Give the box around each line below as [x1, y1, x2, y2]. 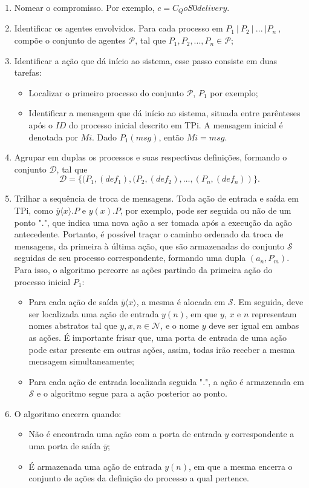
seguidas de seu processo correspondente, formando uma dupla [14, 251, 246, 264]
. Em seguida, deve [233, 295, 304, 308]
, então [158, 130, 184, 143]
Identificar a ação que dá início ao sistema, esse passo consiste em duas [14, 54, 278, 67]
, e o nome [160, 319, 200, 332]
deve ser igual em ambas [209, 319, 299, 332]
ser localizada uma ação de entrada [28, 307, 159, 320]
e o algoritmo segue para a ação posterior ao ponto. [37, 387, 227, 400]
